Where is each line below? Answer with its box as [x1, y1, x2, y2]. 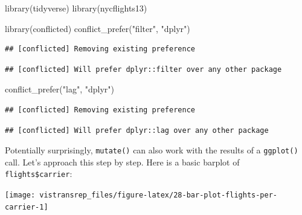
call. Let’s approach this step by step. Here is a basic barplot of [5, 155, 240, 168]
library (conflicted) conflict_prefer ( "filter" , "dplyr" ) [5, 22, 190, 34]
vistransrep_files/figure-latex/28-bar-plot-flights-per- [39, 191, 278, 200]
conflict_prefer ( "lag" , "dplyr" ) [5, 83, 114, 95]
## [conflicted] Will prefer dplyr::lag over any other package [5, 126, 269, 135]
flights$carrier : [5, 167, 72, 180]
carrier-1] [5, 202, 48, 211]
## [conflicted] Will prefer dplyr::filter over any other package [5, 65, 282, 74]
